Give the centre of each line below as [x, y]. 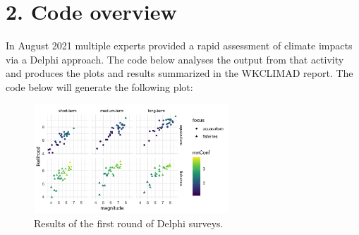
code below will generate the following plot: [99, 86]
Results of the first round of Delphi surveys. [129, 223]
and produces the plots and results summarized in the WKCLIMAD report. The [179, 73]
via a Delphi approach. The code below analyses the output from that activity [175, 59]
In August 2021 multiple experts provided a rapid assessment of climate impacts [179, 46]
